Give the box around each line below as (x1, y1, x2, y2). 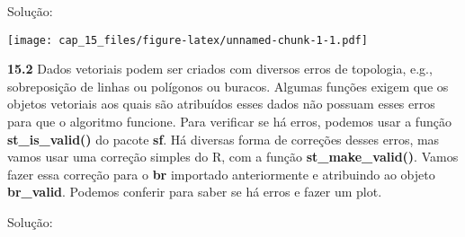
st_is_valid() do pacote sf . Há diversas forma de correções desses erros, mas (7, 129, 440, 148)
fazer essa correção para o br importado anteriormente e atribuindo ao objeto (7, 164, 435, 183)
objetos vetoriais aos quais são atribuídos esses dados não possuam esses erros (7, 94, 435, 113)
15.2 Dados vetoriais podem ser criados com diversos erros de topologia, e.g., (7, 59, 433, 78)
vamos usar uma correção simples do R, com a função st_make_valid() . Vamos (7, 147, 459, 166)
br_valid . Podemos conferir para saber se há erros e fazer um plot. (7, 182, 382, 201)
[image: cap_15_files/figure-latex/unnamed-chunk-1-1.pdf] (7, 33, 368, 47)
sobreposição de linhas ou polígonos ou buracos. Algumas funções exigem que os (7, 76, 449, 95)
